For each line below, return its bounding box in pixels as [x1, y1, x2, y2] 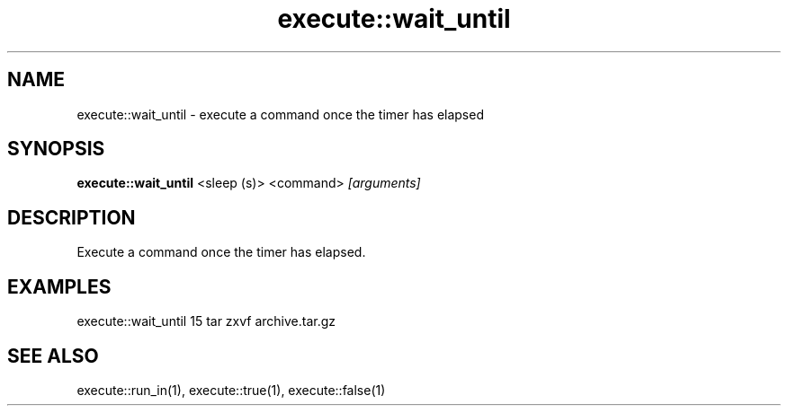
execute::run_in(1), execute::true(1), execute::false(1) [76, 382, 386, 398]
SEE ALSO [7, 344, 99, 367]
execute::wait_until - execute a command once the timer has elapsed [76, 106, 484, 122]
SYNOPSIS [7, 137, 105, 161]
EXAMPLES [7, 275, 112, 298]
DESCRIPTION [7, 206, 136, 229]
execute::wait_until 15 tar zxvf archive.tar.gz [76, 313, 336, 330]
